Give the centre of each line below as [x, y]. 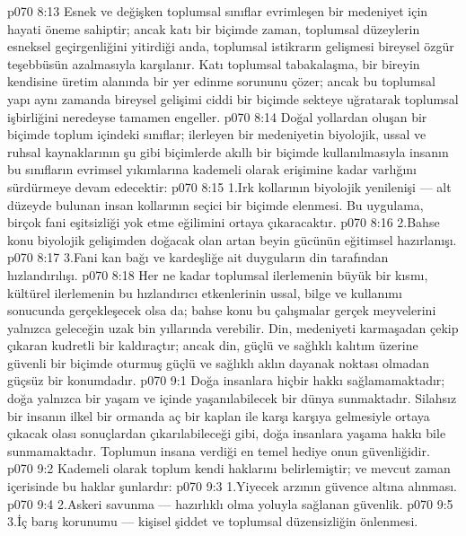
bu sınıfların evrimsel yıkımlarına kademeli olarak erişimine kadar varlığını [212, 169]
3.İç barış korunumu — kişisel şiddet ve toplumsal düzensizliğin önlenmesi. [213, 521]
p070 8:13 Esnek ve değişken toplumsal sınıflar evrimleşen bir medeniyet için [218, 11]
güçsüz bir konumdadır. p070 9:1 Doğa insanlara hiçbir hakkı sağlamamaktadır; [226, 380]
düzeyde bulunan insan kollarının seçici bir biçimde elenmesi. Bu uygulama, [215, 204]
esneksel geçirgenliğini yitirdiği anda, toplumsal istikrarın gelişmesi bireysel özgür [231, 46]
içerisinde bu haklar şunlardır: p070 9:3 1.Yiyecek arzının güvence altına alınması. [232, 486]
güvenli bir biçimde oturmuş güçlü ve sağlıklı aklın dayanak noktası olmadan [219, 362]
